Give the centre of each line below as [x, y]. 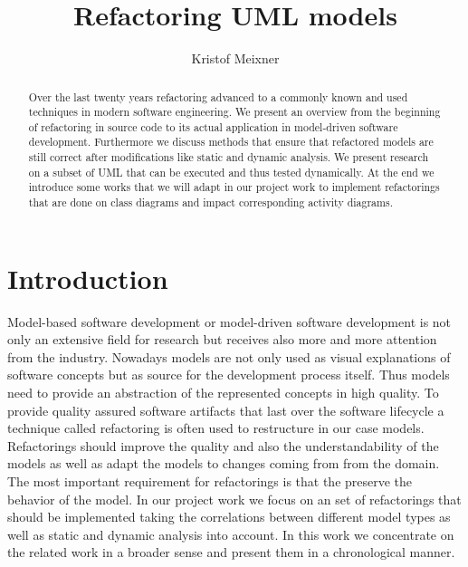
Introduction [88, 278]
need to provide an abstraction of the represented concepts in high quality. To [223, 393]
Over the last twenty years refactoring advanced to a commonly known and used [218, 96]
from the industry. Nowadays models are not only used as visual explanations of [229, 356]
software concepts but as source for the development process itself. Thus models [229, 375]
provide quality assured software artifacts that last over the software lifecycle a [226, 410]
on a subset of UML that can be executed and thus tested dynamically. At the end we [231, 172]
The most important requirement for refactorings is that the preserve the [210, 481]
